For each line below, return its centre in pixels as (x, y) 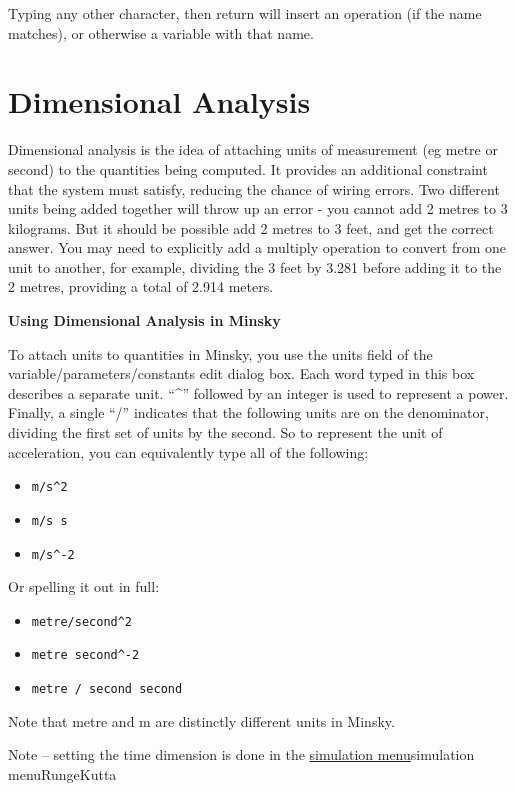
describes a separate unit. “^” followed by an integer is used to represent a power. (258, 392)
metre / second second (107, 689)
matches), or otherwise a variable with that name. (161, 32)
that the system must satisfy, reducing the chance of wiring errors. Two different (254, 188)
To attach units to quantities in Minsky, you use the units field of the (220, 353)
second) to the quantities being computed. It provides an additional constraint (248, 168)
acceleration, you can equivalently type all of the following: (188, 451)
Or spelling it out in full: (84, 586)
